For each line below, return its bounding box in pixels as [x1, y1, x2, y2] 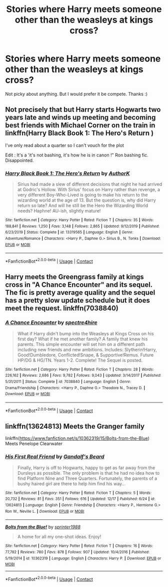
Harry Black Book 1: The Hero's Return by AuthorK [5, 169, 130, 176]
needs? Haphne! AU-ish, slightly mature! [17, 208, 101, 214]
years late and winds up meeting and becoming [5, 113, 156, 122]
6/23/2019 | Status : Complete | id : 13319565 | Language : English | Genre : [5, 230, 133, 235]
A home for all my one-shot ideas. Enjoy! [17, 534, 101, 540]
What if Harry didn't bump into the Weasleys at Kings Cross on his [17, 330, 154, 336]
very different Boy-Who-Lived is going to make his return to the [17, 192, 148, 198]
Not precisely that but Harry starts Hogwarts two [5, 105, 161, 114]
